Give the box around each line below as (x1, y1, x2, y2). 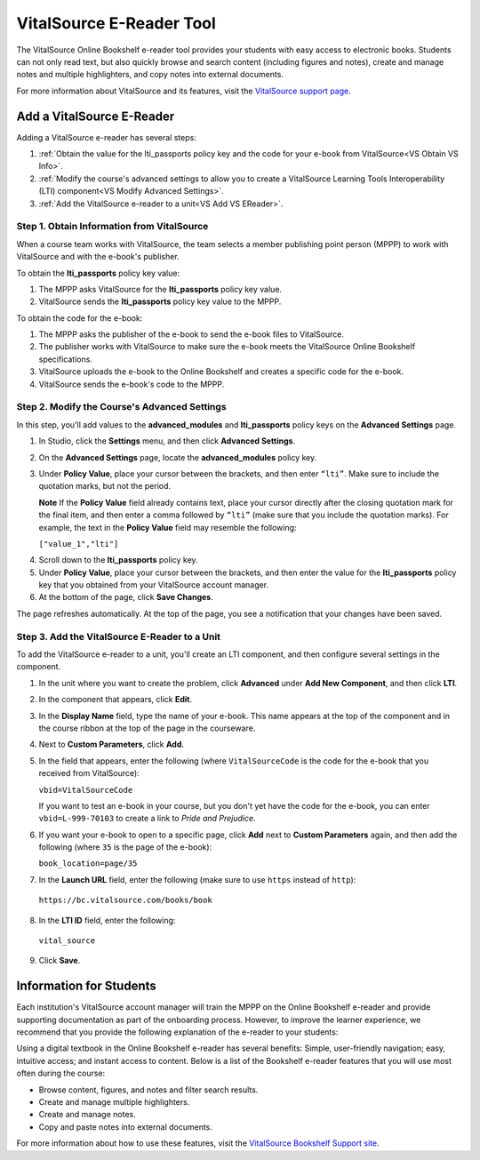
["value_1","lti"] (38, 539, 119, 548)
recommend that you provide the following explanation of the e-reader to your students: (16, 1027, 339, 1037)
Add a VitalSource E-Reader (16, 108, 175, 124)
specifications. (38, 354, 93, 364)
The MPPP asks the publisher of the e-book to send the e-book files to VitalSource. (38, 329, 345, 340)
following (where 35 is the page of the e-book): (38, 842, 212, 852)
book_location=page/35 (38, 859, 138, 868)
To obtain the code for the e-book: (16, 312, 143, 324)
